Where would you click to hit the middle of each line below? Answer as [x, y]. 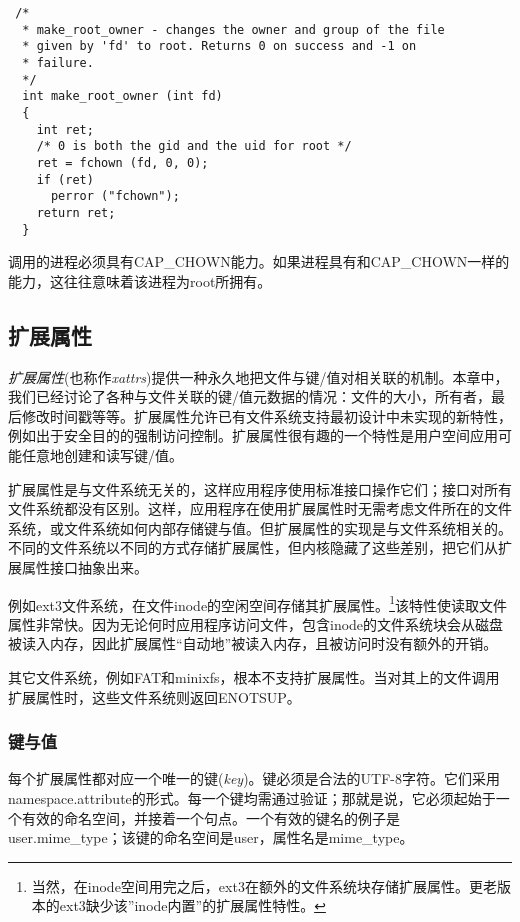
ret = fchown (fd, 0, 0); [122, 162]
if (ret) [65, 179]
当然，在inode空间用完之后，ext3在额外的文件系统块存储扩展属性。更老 [264, 885]
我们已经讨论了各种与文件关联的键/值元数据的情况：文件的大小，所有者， [249, 396]
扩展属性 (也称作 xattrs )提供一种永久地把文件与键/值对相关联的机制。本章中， [258, 376]
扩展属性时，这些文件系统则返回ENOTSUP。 [154, 696]
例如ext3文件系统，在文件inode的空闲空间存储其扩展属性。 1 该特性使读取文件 [257, 603]
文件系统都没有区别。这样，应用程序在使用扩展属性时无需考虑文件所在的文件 [260, 508]
